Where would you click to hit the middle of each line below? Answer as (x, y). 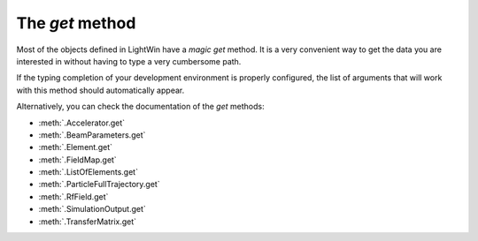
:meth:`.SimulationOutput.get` (92, 209)
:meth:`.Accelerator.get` (82, 123)
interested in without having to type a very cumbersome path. (129, 61)
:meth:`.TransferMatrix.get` (88, 222)
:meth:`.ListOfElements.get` (89, 172)
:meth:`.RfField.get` (73, 196)
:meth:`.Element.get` (76, 147)
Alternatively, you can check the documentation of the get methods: (140, 107)
